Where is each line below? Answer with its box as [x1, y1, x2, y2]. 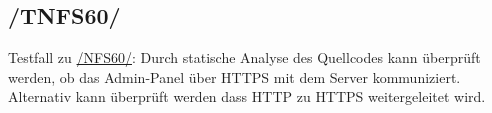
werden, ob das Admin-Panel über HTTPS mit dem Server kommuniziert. [8, 66, 461, 87]
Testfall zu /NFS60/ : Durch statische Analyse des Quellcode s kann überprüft [8, 47, 481, 68]
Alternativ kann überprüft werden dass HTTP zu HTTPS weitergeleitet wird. [8, 86, 486, 107]
